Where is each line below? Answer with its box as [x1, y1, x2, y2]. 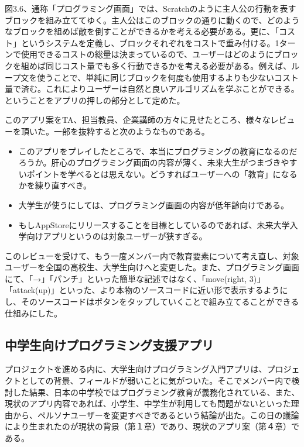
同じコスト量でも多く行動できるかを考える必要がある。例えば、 [45, 59, 292, 71]
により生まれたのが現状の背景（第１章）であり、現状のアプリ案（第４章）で [5, 420, 300, 432]
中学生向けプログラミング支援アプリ [5, 335, 214, 353]
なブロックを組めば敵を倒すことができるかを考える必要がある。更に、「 [5, 25, 279, 37]
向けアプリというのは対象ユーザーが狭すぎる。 [26, 230, 207, 242]
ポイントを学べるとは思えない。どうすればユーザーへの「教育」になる [26, 167, 298, 180]
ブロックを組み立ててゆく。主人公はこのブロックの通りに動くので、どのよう [5, 13, 300, 26]
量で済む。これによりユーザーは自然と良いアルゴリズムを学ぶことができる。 [5, 82, 299, 95]
